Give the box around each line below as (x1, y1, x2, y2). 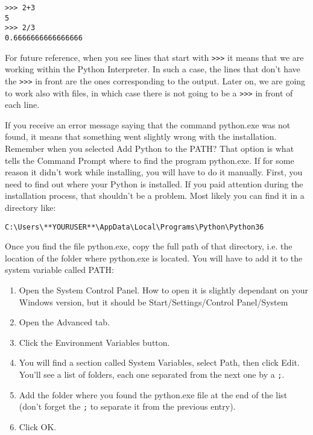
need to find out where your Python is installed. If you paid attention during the (5, 177, 303, 190)
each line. (5, 98, 40, 111)
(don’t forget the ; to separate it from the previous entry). (19, 400, 236, 413)
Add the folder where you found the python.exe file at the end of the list (19, 388, 288, 401)
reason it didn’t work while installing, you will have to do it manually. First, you (5, 166, 303, 178)
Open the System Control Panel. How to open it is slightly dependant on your (19, 283, 309, 296)
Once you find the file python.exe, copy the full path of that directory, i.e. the (5, 240, 292, 252)
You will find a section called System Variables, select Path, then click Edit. (19, 356, 300, 369)
